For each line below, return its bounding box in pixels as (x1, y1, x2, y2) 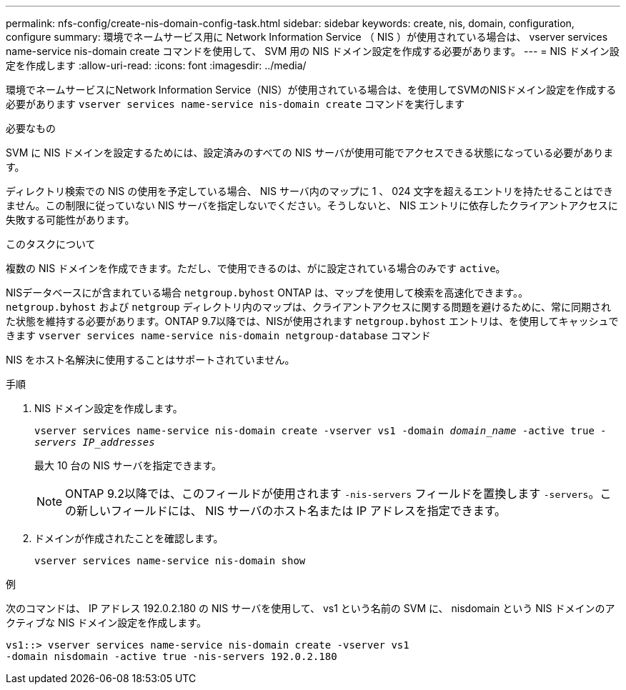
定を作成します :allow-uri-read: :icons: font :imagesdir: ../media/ (6, 59, 307, 71)
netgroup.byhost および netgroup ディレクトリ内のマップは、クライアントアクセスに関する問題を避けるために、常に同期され (6, 301, 612, 313)
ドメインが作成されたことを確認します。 (34, 532, 224, 544)
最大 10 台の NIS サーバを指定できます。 (34, 459, 222, 471)
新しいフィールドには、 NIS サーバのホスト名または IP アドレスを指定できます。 (76, 504, 507, 518)
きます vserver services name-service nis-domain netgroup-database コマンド (6, 329, 431, 341)
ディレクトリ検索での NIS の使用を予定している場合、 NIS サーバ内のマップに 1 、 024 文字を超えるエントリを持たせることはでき (6, 185, 614, 197)
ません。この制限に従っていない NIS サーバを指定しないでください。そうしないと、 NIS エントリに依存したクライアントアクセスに (6, 199, 618, 211)
